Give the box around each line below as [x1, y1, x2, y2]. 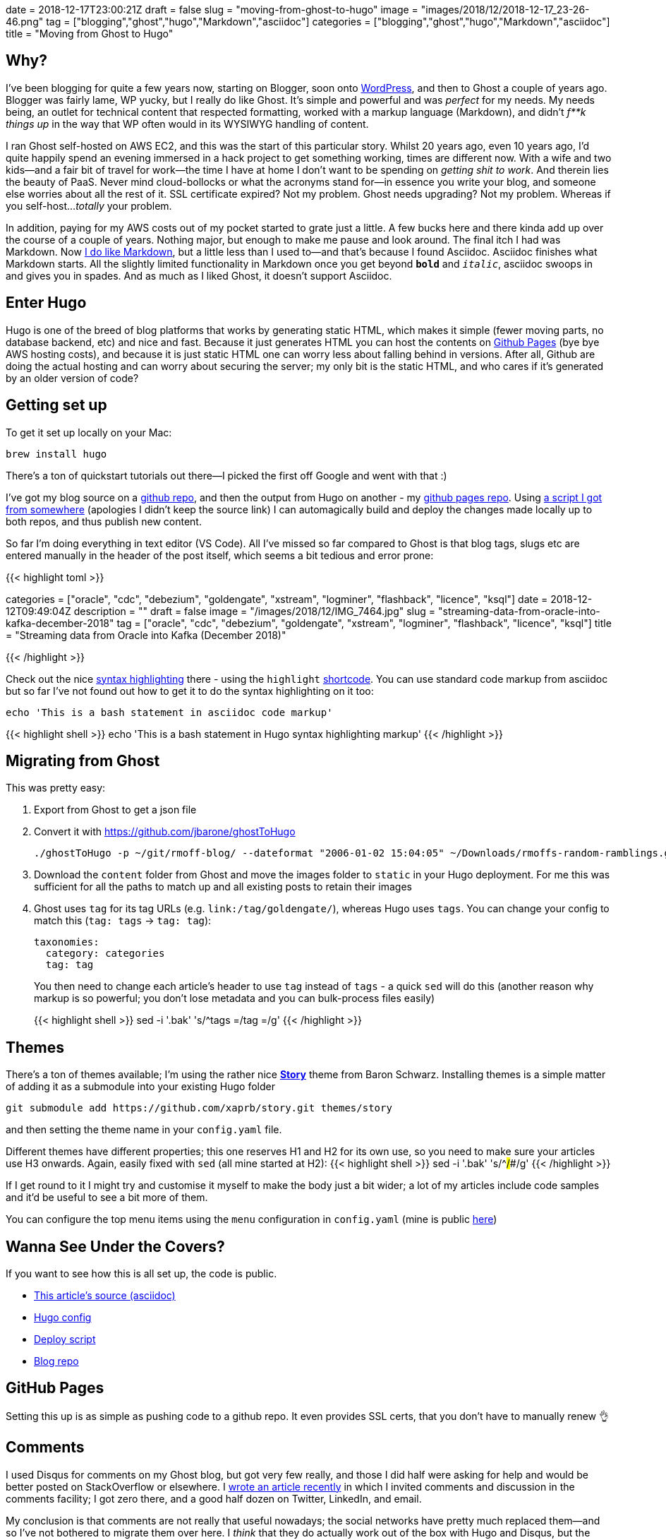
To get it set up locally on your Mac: [6, 426, 172, 438]
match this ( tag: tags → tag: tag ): [34, 914, 212, 927]
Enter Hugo [6, 294, 87, 312]
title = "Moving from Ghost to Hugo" [6, 28, 174, 40]
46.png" [6, 16, 44, 28]
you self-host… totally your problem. [6, 199, 172, 212]
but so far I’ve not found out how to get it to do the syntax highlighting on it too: [6, 684, 374, 697]
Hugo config [34, 1311, 92, 1324]
